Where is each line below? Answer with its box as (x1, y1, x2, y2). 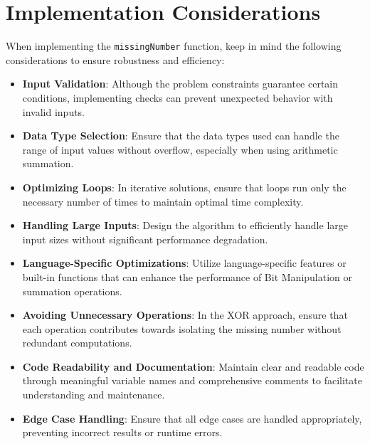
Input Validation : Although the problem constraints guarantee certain (22, 76, 339, 91)
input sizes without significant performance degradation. (22, 231, 268, 246)
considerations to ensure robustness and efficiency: (6, 52, 225, 67)
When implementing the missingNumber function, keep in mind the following (6, 38, 342, 53)
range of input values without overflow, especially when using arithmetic (22, 142, 338, 157)
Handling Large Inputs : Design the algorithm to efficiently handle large (22, 218, 348, 233)
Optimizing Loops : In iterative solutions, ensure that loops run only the (22, 179, 347, 194)
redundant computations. (22, 335, 132, 350)
